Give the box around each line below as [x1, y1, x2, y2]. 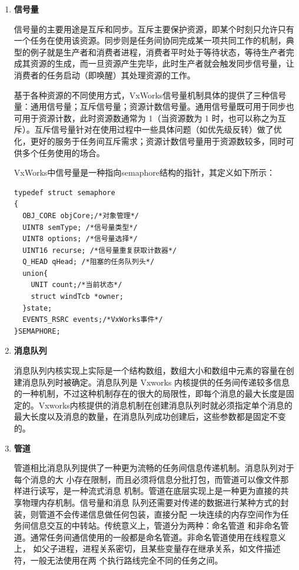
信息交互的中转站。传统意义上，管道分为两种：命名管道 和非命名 [30, 519, 281, 532]
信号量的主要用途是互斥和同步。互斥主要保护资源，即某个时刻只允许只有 [14, 22, 294, 35]
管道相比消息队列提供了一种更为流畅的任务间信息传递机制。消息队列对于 [14, 462, 294, 474]
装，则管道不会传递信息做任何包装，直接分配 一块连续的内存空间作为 [14, 508, 281, 520]
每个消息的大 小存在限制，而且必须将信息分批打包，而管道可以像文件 [14, 473, 281, 485]
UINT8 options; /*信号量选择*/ [22, 235, 138, 243]
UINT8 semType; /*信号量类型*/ [22, 223, 138, 232]
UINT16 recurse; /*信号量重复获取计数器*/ [22, 246, 177, 255]
